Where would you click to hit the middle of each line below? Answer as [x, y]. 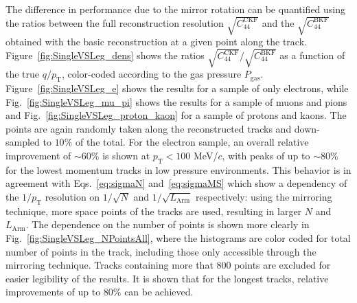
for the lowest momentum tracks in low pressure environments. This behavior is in [178, 169]
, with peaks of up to [266, 156]
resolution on [72, 197]
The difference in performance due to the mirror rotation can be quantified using [176, 9]
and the [278, 22]
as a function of [312, 55]
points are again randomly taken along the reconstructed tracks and [149, 128]
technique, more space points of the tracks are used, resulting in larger [154, 211]
